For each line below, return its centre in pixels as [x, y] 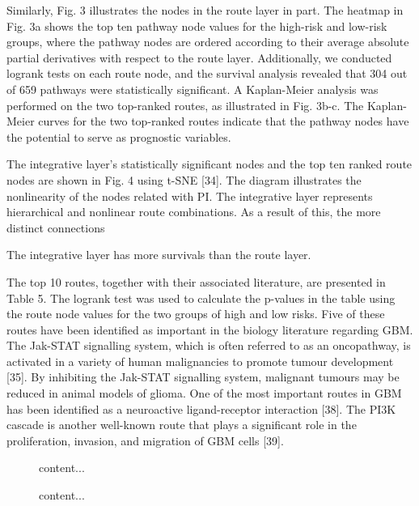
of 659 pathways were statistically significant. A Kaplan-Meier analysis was [193, 89]
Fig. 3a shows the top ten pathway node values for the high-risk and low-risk [197, 26]
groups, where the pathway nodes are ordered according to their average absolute [208, 42]
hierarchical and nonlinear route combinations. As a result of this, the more [194, 212]
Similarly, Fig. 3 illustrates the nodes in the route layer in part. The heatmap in [205, 10]
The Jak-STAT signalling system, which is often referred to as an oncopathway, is [209, 345]
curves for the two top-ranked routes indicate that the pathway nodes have [224, 121]
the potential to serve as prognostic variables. [119, 136]
